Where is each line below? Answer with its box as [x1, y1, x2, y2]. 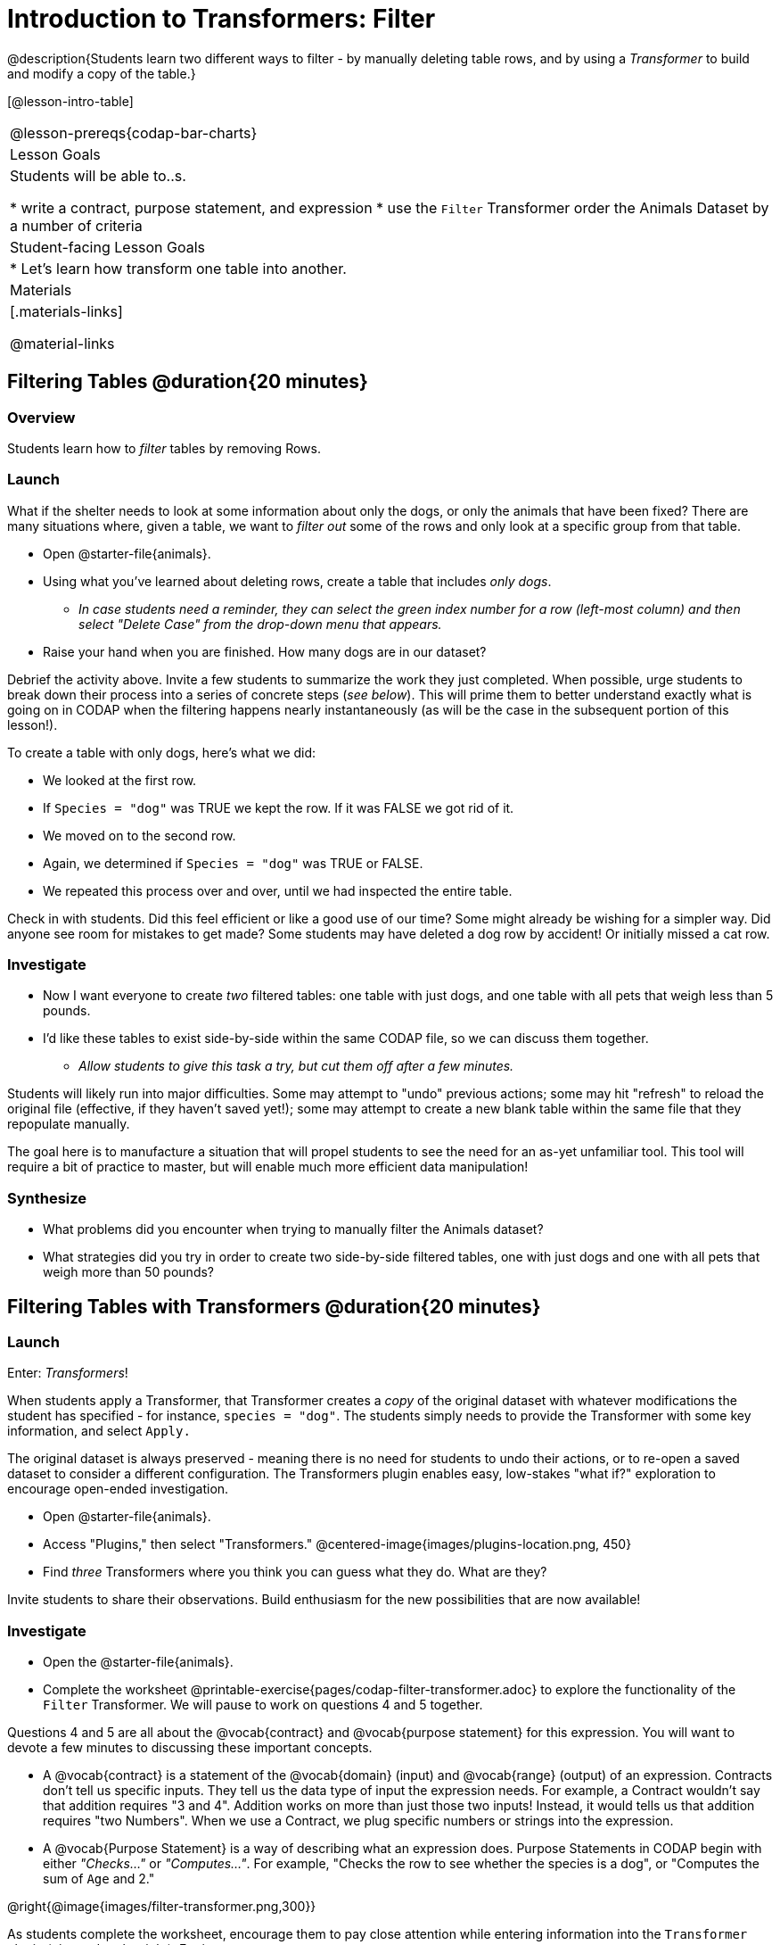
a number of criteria [10, 216, 143, 235]
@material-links [10, 334, 115, 352]
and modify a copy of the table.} [7, 65, 196, 81]
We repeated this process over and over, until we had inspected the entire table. [43, 882, 513, 898]
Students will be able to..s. [10, 166, 186, 185]
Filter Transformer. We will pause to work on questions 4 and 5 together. [43, 1697, 483, 1713]
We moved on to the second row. [43, 827, 236, 843]
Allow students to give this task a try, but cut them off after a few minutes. [78, 1058, 514, 1074]
